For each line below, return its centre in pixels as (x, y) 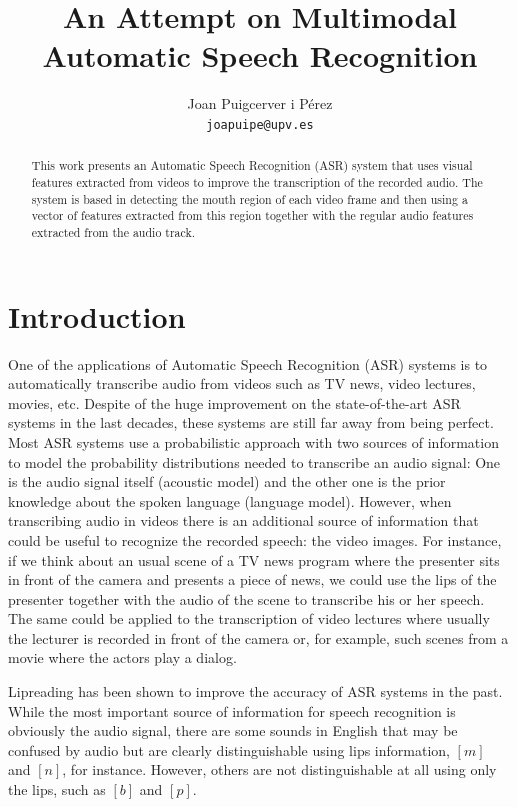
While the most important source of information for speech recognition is (232, 710)
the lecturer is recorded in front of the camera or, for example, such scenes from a (258, 637)
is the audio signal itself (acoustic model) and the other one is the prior (227, 481)
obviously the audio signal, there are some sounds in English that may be (233, 730)
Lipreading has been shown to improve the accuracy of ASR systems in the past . (255, 691)
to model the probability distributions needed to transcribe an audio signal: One (254, 461)
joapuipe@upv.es (260, 124)
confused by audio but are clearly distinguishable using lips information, (229, 749)
